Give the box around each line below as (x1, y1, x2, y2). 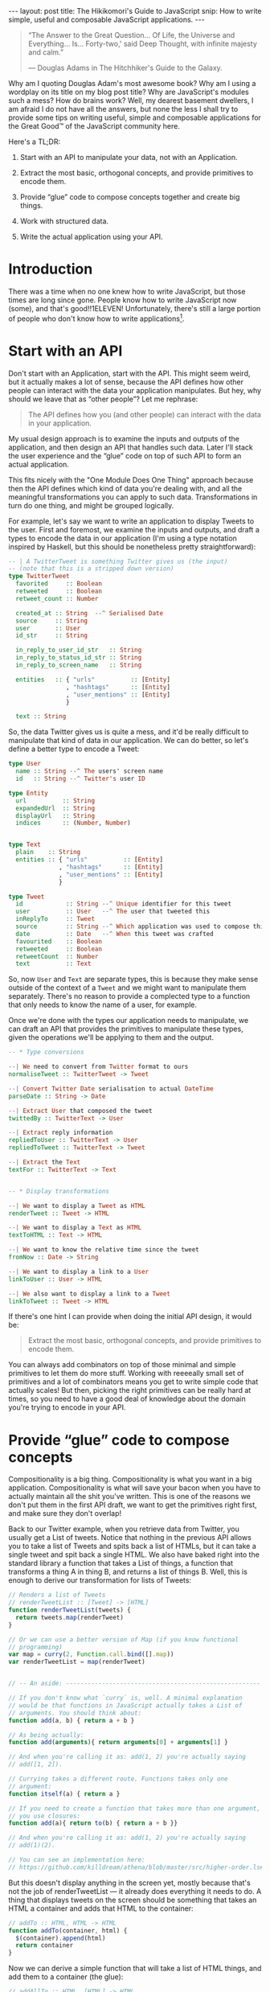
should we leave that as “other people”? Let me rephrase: (8, 394, 198, 404)
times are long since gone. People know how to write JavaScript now (8, 295, 237, 305)
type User (8, 760, 42, 768)
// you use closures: (8, 1812, 81, 1820)
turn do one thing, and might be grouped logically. (8, 500, 174, 510)
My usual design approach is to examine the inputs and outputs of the (8, 433, 239, 443)
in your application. (27, 418, 92, 428)
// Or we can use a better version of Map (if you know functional (8, 1635, 239, 1644)
